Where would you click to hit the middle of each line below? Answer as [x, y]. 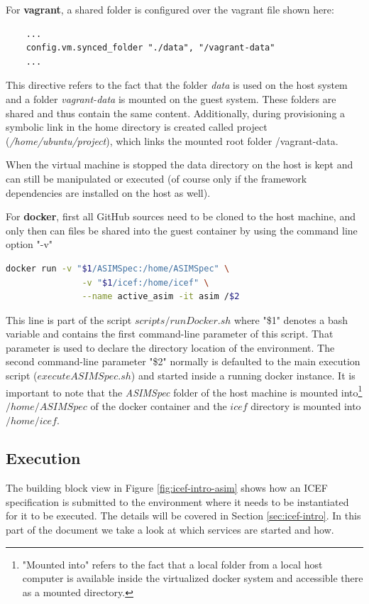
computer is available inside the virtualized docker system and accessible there [193, 578]
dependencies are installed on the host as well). [108, 192]
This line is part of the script [69, 319]
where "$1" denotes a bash [291, 319]
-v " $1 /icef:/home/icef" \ [145, 282]
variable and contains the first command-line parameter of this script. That [170, 334]
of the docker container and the [159, 405]
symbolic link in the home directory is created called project [137, 127]
